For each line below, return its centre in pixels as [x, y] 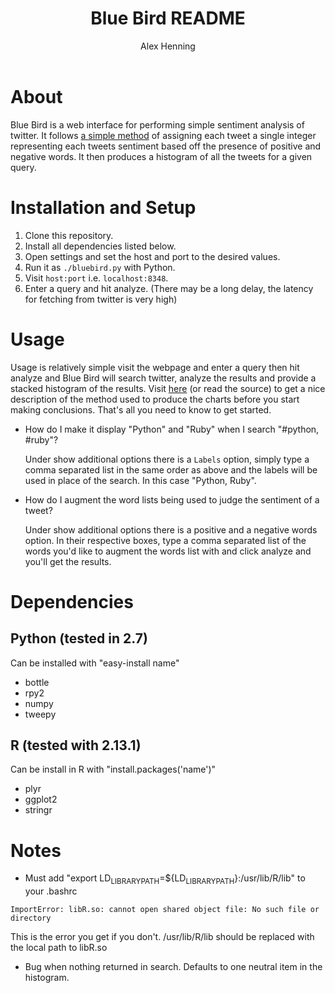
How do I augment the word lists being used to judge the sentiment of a [172, 499]
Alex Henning [168, 46]
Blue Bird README [168, 18]
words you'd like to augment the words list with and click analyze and [168, 551]
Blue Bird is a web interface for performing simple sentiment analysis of [157, 124]
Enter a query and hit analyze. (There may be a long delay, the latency [169, 288]
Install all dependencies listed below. [100, 246]
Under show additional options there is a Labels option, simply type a [167, 459]
